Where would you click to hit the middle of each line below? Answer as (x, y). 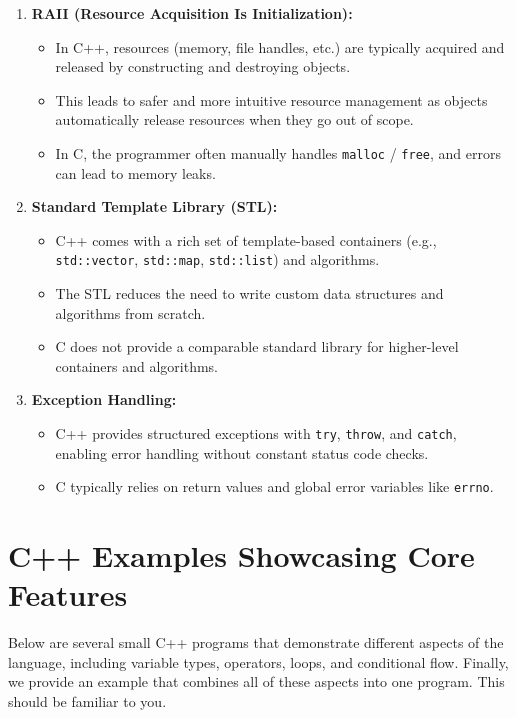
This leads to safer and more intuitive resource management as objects (271, 99)
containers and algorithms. (137, 365)
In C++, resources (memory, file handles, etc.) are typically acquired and (280, 46)
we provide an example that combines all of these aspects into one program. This (256, 681)
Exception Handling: (104, 399)
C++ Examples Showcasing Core (241, 555)
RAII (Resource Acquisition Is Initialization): (192, 13)
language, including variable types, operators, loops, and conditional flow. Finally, (258, 661)
